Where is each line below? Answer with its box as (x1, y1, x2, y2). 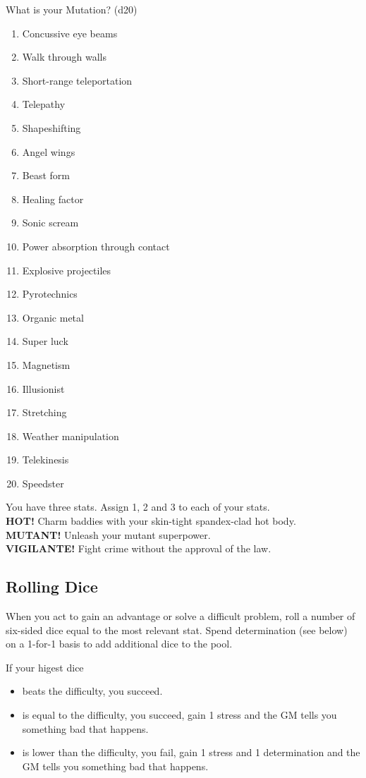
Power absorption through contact (22, 238, 170, 253)
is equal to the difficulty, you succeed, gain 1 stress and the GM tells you (22, 707, 337, 722)
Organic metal (22, 310, 84, 324)
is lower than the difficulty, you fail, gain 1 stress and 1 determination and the (22, 745, 360, 760)
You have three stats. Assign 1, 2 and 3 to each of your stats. (6, 499, 270, 514)
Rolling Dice (6, 576, 98, 597)
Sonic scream (22, 215, 79, 230)
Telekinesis (22, 452, 69, 467)
